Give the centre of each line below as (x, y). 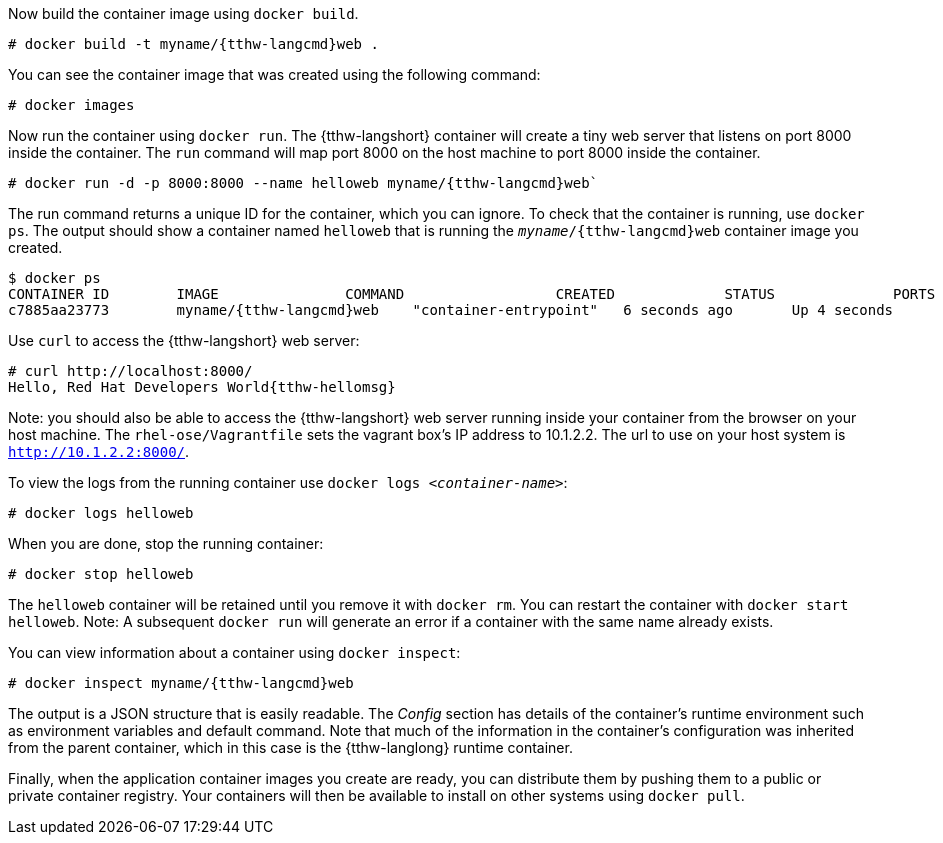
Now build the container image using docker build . (183, 13)
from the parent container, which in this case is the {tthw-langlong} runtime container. (290, 747)
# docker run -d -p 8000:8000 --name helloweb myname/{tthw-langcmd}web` (303, 183)
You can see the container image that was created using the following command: (274, 74)
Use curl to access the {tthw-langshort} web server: (184, 340)
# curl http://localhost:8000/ (130, 371)
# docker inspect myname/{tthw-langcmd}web (181, 683)
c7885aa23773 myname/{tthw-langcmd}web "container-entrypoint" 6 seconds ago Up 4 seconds (451, 310)
